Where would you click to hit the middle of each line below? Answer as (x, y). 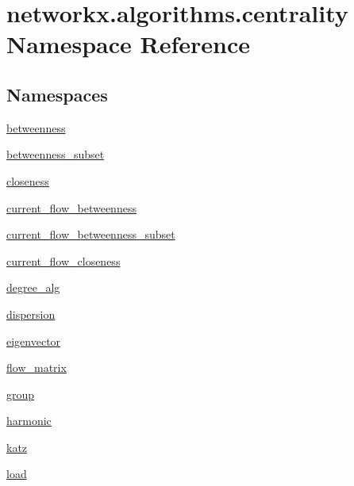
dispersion (31, 314)
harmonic (29, 421)
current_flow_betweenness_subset (91, 234)
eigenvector (34, 341)
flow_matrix (37, 367)
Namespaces (57, 94)
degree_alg (33, 287)
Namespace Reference (128, 44)
